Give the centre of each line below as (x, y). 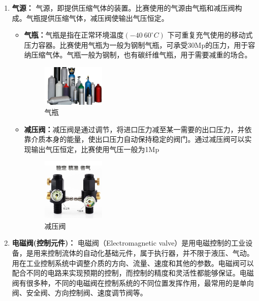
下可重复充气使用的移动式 (210, 35)
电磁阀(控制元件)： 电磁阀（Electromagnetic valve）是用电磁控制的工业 (129, 243)
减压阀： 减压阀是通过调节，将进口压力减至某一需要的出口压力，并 (134, 129)
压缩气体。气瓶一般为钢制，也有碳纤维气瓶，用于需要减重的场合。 (141, 55)
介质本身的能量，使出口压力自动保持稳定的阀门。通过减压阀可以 (138, 139)
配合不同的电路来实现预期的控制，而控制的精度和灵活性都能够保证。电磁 (133, 273)
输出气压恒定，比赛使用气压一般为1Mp (95, 149)
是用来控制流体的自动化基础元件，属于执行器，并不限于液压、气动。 (140, 253)
